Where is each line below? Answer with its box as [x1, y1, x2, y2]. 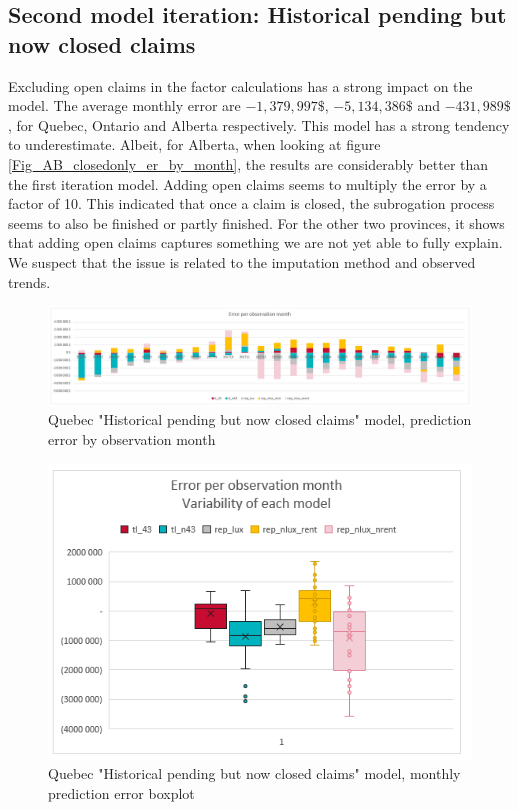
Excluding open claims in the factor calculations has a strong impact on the [8, 75, 473, 96]
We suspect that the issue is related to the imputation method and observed [8, 251, 476, 272]
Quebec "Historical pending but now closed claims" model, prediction [48, 409, 472, 430]
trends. [8, 271, 51, 292]
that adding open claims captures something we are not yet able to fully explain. [8, 232, 503, 253]
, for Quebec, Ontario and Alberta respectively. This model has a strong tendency [8, 114, 510, 135]
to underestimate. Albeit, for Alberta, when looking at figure [8, 134, 381, 155]
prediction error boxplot [48, 782, 195, 803]
